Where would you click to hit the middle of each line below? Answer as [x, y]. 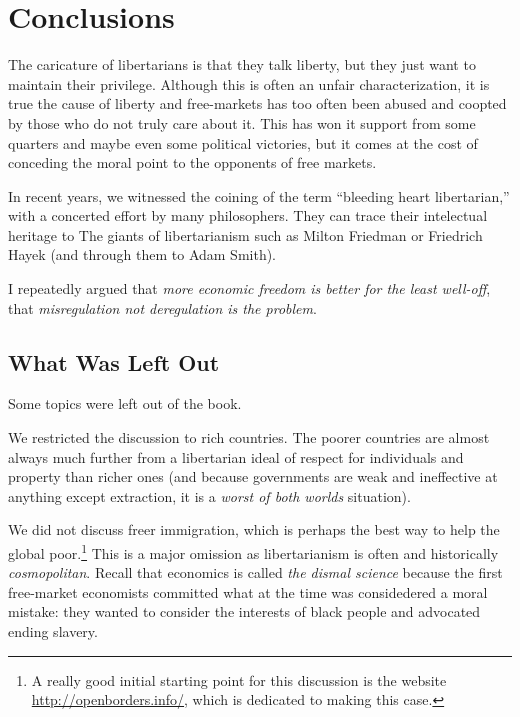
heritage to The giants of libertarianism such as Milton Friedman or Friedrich [245, 234]
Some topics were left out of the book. [125, 403]
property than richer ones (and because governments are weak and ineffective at [253, 476]
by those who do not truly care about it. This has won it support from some [242, 122]
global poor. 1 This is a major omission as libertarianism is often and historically [253, 551]
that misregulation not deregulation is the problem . [162, 307]
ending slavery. [53, 631]
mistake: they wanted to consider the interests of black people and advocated [244, 611]
